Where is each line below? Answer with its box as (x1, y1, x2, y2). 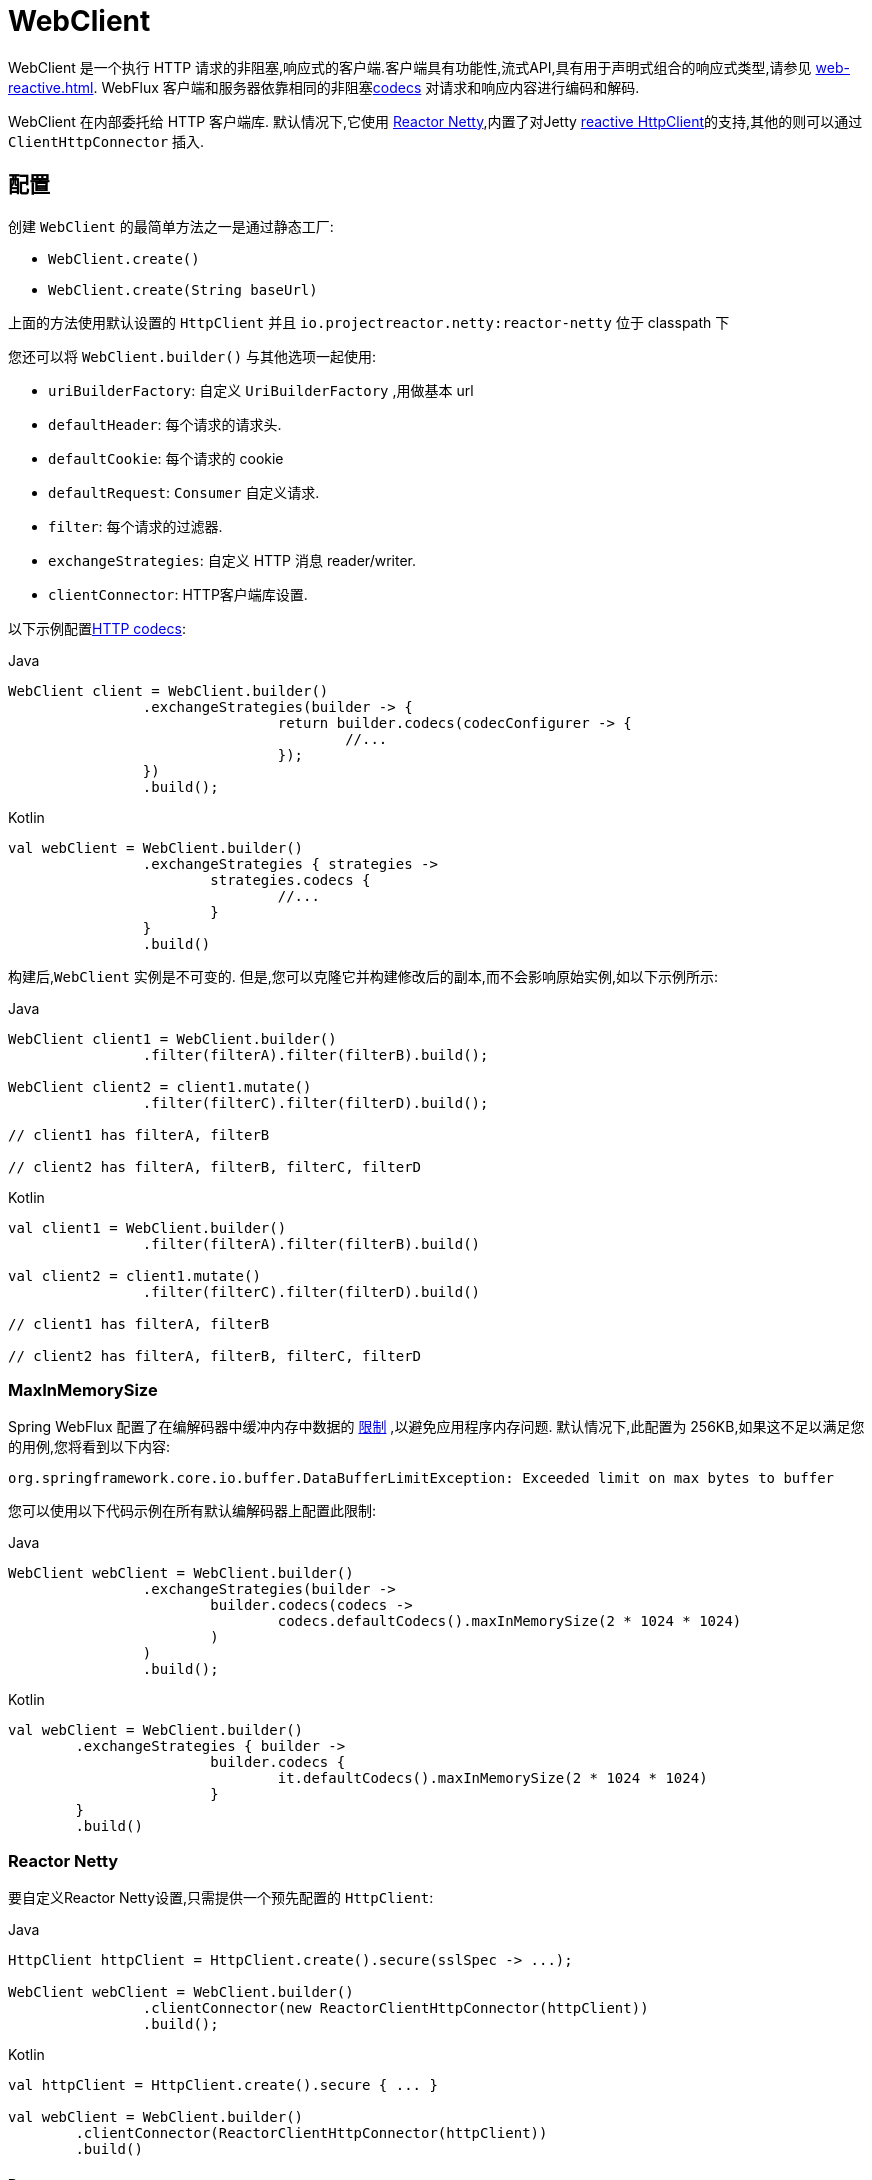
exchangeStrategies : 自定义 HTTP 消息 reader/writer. (48, 551, 416, 569)
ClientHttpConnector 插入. (8, 132, 205, 150)
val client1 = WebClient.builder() (8, 1219, 287, 1236)
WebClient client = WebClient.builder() (8, 682, 329, 699)
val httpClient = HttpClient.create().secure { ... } (8, 2077, 438, 2094)
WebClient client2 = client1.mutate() (8, 1078, 312, 1095)
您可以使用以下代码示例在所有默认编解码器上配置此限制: (8, 1502, 377, 1520)
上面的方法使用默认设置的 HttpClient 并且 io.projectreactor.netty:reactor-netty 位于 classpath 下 (8, 313, 730, 331)
